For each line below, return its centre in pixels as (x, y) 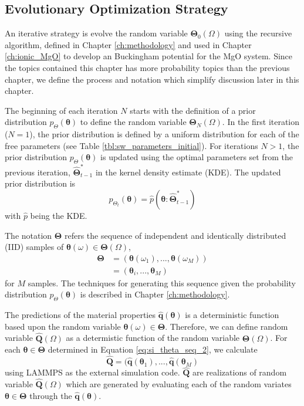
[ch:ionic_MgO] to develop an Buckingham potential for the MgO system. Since (149, 56)
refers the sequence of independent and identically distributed (175, 235)
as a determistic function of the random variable (153, 338)
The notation (28, 235)
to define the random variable (133, 122)
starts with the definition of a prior (193, 110)
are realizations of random (240, 372)
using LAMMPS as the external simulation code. (92, 372)
